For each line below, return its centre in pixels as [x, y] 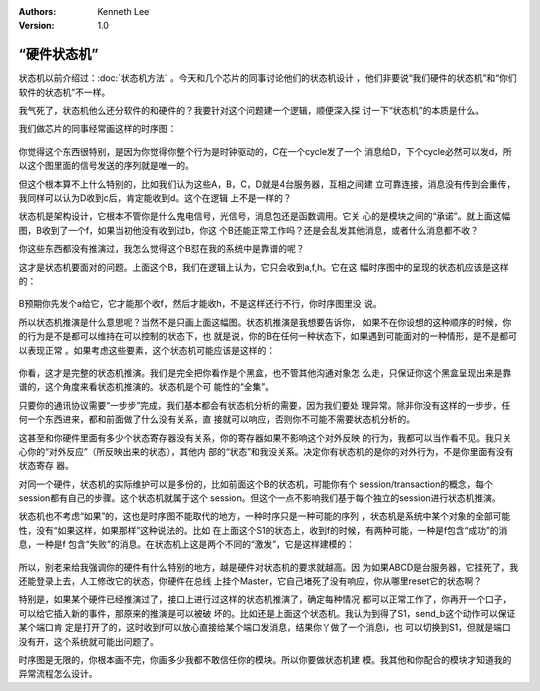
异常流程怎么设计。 [58, 674]
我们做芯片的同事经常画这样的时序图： [97, 129]
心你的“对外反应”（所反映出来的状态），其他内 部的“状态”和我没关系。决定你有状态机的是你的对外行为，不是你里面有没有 [266, 451]
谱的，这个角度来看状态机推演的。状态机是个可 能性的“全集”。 [146, 387]
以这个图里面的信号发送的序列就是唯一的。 [106, 166]
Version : [36, 26]
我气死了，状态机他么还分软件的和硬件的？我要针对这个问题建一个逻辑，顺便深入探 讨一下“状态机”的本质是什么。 [251, 111]
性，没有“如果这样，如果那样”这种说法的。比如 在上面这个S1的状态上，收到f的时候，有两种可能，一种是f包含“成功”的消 [263, 530]
